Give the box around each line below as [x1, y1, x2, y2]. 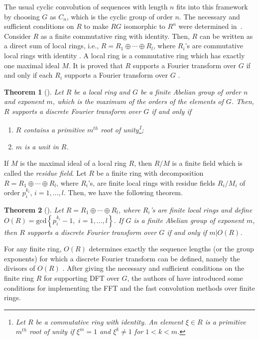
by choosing [4, 11, 40, 21]
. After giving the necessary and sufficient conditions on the [62, 263, 245, 273]
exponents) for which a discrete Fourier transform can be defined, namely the [4, 253, 240, 263]
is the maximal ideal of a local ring [20, 158, 127, 168]
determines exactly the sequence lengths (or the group [89, 243, 254, 254]
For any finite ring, [4, 243, 62, 254]
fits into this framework [176, 1, 248, 11]
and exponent [4, 96, 44, 107]
